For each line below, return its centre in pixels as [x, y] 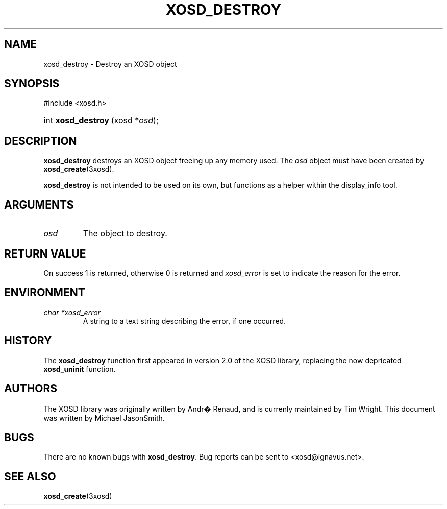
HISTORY [28, 341]
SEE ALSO [30, 476]
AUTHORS [31, 389]
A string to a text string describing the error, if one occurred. [184, 321]
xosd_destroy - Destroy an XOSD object [110, 64]
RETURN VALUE [45, 253]
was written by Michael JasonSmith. [104, 418]
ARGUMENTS [39, 205]
